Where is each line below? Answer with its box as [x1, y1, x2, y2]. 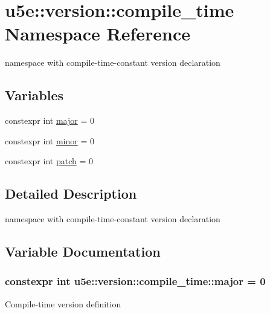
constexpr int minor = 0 [5, 134, 94, 147]
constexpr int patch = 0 [5, 155, 93, 167]
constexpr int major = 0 [5, 114, 94, 127]
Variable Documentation [5, 242, 161, 261]
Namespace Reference [5, 21, 190, 46]
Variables [5, 86, 64, 104]
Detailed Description [5, 184, 137, 203]
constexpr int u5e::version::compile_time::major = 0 [5, 274, 266, 289]
